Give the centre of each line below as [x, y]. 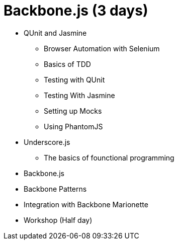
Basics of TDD [67, 64]
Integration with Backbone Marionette [86, 204]
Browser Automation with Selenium [102, 48]
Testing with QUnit [74, 79]
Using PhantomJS [73, 126]
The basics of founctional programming [109, 157]
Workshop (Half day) [58, 220]
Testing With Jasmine [79, 95]
